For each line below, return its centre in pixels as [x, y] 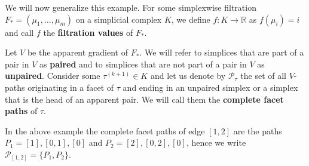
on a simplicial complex [119, 19]
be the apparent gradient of [78, 52]
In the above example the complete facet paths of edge [105, 130]
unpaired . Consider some [53, 76]
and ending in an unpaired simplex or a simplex [210, 87]
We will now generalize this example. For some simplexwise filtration [131, 7]
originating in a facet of [71, 87]
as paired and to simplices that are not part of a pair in [143, 64]
